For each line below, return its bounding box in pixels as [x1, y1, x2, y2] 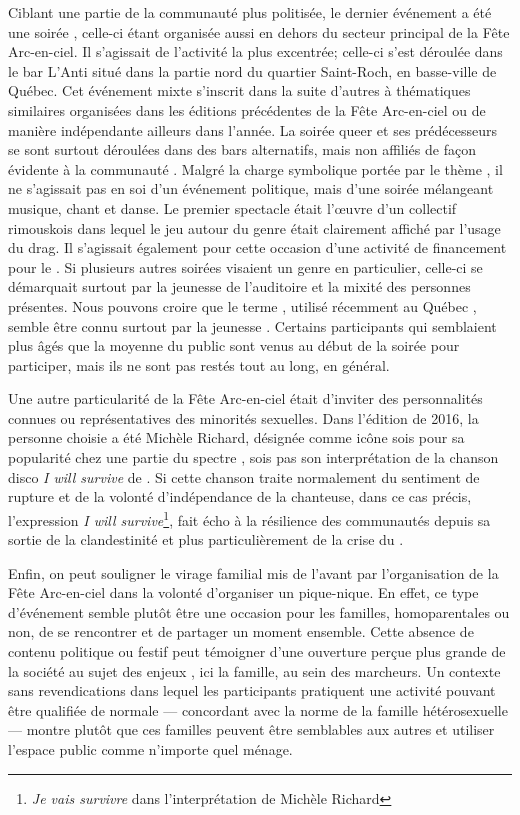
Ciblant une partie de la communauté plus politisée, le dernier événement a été [8, 2, 492, 22]
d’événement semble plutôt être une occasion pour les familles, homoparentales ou [8, 601, 510, 622]
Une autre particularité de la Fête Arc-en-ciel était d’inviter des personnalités [8, 388, 483, 409]
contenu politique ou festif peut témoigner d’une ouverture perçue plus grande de [8, 641, 506, 662]
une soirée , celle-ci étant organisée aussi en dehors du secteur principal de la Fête [8, 21, 510, 42]
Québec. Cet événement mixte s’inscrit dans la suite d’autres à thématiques [8, 80, 471, 101]
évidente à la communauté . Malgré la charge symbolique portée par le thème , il [8, 158, 503, 179]
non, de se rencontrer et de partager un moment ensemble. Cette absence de [8, 621, 474, 642]
